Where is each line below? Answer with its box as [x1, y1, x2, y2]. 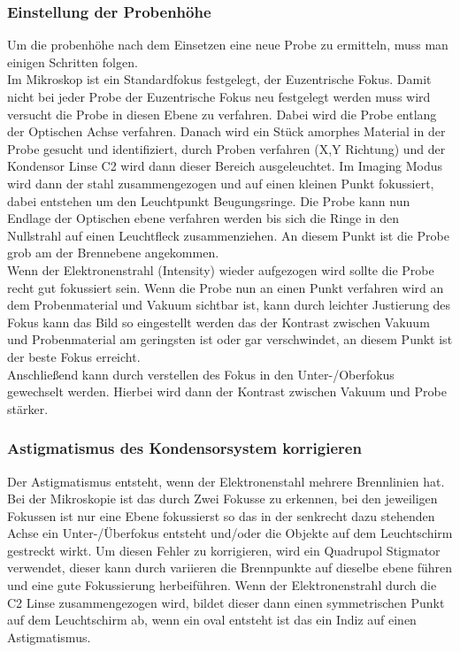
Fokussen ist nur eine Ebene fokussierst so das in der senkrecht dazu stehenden [7, 506, 435, 525]
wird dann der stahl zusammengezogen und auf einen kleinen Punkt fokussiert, [7, 173, 434, 192]
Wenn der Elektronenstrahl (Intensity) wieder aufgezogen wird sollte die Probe [7, 260, 434, 279]
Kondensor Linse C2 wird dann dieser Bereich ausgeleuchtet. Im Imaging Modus [7, 157, 443, 175]
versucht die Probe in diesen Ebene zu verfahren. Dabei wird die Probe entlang [7, 104, 437, 123]
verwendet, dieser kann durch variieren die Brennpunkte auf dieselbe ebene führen [7, 558, 453, 577]
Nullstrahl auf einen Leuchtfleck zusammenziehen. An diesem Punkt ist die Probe [7, 226, 449, 244]
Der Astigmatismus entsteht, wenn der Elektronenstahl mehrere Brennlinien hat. [7, 472, 445, 490]
